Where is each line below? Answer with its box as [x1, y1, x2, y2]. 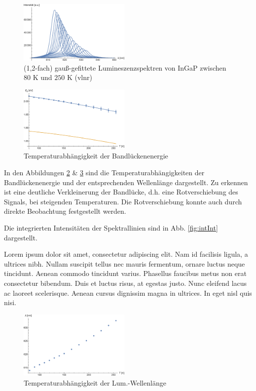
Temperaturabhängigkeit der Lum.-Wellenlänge [24, 377, 166, 388]
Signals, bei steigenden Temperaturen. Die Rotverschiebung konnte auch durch [4, 196, 242, 206]
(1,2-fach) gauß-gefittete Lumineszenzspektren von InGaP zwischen [24, 62, 226, 73]
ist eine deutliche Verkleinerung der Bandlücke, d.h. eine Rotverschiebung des [4, 187, 238, 197]
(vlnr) [74, 72, 92, 82]
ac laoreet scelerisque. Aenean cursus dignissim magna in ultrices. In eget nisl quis [4, 287, 252, 298]
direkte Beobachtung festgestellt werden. [4, 206, 126, 216]
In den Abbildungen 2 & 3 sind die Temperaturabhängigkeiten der [4, 167, 205, 178]
